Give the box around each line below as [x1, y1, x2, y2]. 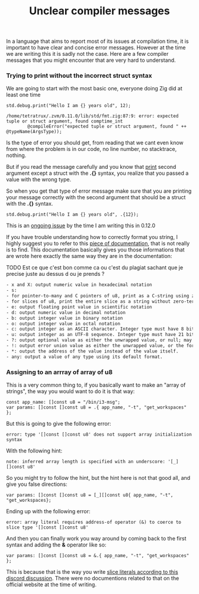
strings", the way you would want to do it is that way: [6, 388, 135, 395]
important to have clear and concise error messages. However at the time [6, 44, 186, 51]
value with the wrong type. [6, 176, 72, 183]
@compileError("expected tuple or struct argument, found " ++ [27, 124, 187, 130]
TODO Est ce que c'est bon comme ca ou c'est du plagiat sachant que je [6, 264, 184, 271]
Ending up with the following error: [6, 508, 91, 515]
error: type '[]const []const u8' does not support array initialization [6, 432, 192, 438]
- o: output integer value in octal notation [6, 320, 120, 326]
